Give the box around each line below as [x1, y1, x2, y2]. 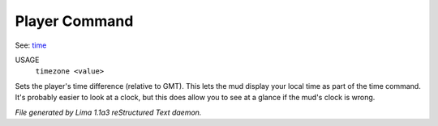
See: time [15, 40, 47, 50]
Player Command [15, 12, 134, 30]
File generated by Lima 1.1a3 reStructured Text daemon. [15, 107, 202, 117]
